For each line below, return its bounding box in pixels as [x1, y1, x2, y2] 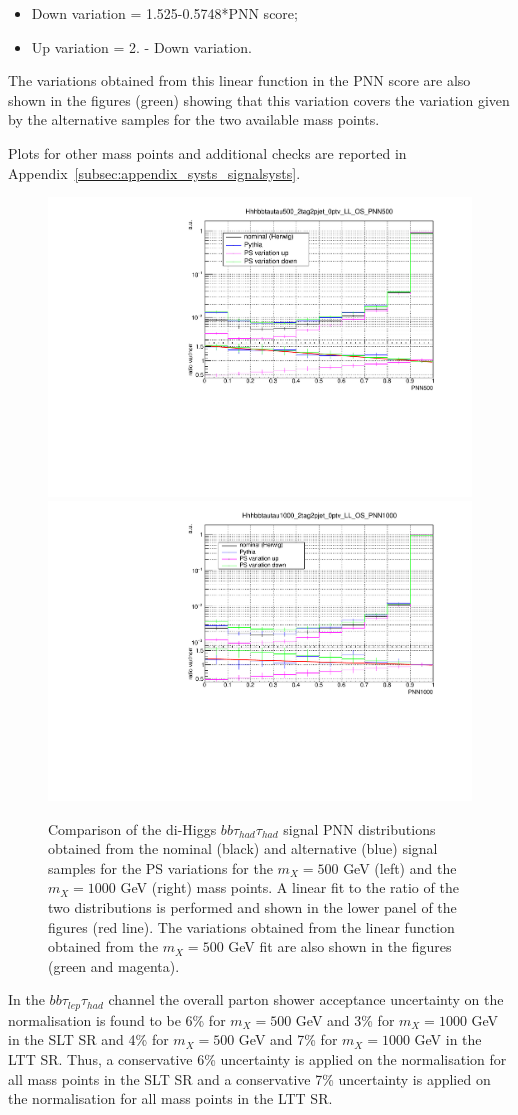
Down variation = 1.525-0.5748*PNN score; [31, 3, 298, 23]
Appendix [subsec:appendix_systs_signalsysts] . [8, 162, 301, 183]
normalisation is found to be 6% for [8, 1009, 226, 1030]
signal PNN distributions [283, 818, 436, 839]
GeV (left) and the [343, 857, 457, 878]
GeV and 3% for [295, 1009, 395, 1030]
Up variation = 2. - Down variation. [31, 36, 252, 57]
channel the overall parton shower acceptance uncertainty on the [108, 989, 504, 1010]
